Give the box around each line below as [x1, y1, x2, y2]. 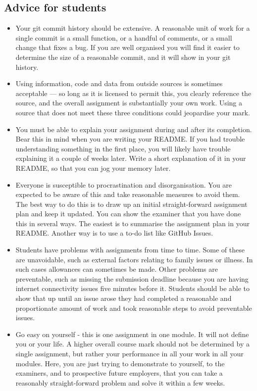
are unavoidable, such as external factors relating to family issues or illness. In [15, 254, 253, 264]
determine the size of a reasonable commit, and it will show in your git [15, 51, 231, 62]
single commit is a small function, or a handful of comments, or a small [15, 32, 232, 43]
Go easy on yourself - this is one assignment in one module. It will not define [15, 329, 249, 339]
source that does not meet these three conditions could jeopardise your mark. [15, 107, 250, 117]
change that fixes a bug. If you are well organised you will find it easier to [15, 42, 240, 52]
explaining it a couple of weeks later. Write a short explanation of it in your [15, 153, 246, 163]
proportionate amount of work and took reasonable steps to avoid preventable [15, 302, 252, 313]
